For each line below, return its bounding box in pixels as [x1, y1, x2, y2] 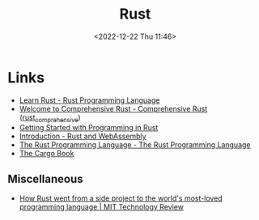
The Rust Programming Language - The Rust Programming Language [19, 140, 251, 150]
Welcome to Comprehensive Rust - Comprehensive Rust [19, 104, 208, 113]
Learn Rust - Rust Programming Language [19, 95, 160, 105]
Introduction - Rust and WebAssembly [19, 131, 146, 142]
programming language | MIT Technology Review [19, 202, 184, 212]
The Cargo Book [19, 149, 74, 159]
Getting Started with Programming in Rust [19, 123, 159, 133]
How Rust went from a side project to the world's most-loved [19, 193, 223, 203]
